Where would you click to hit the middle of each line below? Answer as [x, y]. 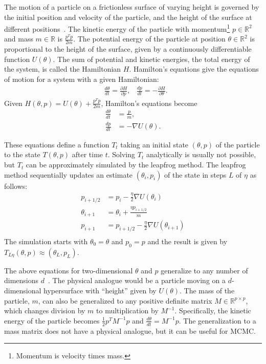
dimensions [21, 280]
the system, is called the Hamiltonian [63, 69]
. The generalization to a [217, 320]
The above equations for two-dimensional [69, 270]
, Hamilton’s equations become [149, 103]
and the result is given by [187, 241]
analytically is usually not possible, [201, 154]
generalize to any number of [204, 270]
